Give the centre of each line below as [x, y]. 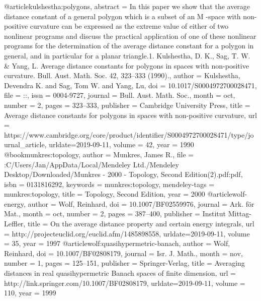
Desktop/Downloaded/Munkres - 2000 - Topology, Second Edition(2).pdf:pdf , [123, 174]
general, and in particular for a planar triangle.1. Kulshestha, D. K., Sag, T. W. [127, 55]
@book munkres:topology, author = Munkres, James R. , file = [99, 154]
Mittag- [240, 214]
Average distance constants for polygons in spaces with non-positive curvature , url [130, 115]
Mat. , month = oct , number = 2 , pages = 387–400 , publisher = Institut [115, 214]
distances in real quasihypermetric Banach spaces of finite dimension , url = [120, 273]
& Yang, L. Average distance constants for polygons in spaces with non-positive [126, 65]
